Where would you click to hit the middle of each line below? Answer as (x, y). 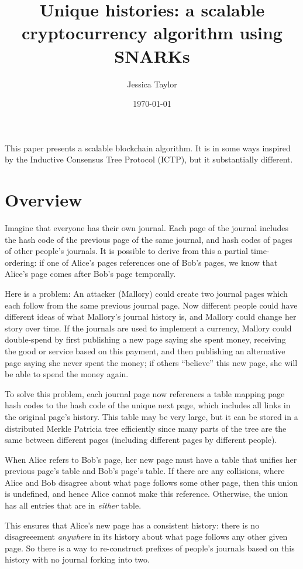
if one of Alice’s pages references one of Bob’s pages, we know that (159, 262)
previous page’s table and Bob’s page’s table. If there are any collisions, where (145, 471)
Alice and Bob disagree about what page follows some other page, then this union (151, 482)
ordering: (21, 262)
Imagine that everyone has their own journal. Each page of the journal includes (147, 228)
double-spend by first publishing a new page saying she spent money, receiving (145, 339)
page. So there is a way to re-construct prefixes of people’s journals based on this (150, 548)
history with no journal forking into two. (77, 559)
